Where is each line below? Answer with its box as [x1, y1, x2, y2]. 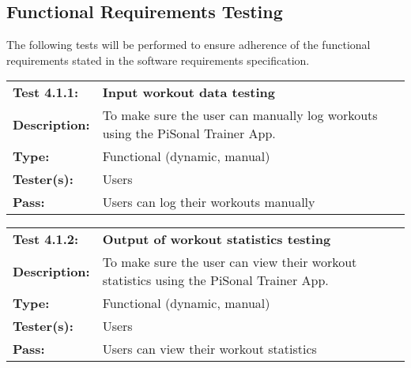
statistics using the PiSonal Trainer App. [102, 271, 329, 290]
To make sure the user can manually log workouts [102, 106, 378, 125]
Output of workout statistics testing [102, 230, 331, 249]
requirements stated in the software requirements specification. [6, 51, 310, 68]
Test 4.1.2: [13, 230, 79, 249]
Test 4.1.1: [13, 83, 79, 102]
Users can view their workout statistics [102, 340, 317, 359]
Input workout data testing [102, 83, 276, 102]
